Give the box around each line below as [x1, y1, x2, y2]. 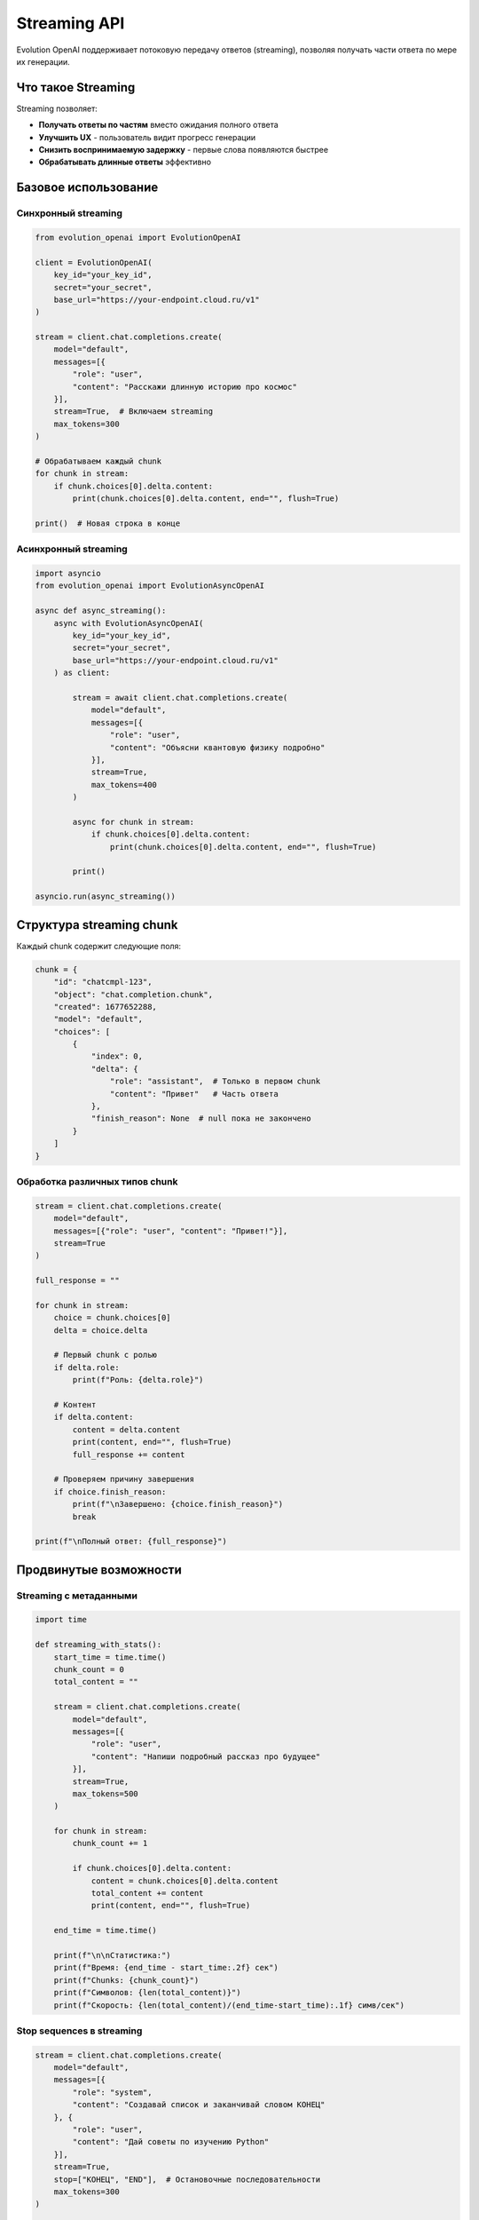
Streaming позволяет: [16, 103, 98, 114]
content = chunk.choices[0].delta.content [90, 1875, 279, 1886]
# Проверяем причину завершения [53, 1474, 195, 1485]
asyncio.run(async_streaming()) [35, 892, 177, 901]
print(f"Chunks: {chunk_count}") [53, 1975, 200, 1985]
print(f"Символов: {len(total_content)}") [53, 1987, 241, 1998]
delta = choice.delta [53, 1325, 148, 1336]
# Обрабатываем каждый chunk [35, 456, 162, 466]
